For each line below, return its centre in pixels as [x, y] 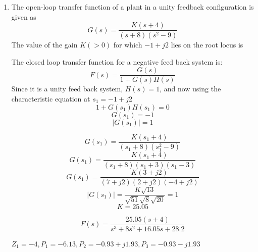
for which [128, 45]
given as [24, 16]
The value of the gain [44, 45]
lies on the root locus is [207, 45]
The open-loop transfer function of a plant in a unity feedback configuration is [133, 7]
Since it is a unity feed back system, [67, 89]
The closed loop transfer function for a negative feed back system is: [117, 61]
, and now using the [190, 89]
